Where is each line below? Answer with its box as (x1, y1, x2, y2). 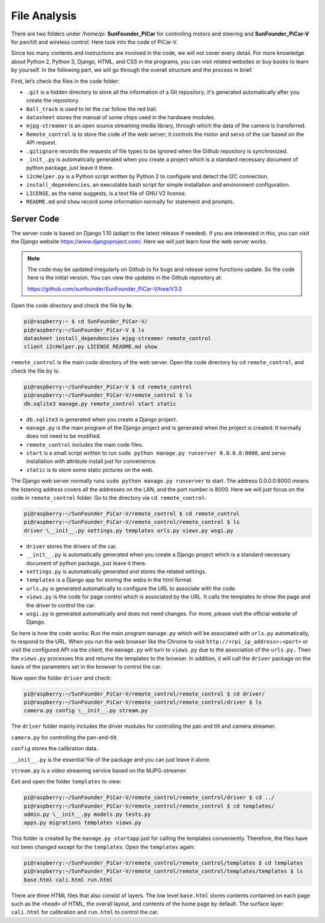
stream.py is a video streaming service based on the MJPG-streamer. (11, 766, 188, 774)
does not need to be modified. (26, 432, 102, 440)
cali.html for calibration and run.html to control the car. (11, 909, 159, 916)
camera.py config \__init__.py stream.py (23, 707, 148, 714)
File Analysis (11, 9, 77, 22)
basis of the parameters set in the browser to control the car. (11, 663, 162, 671)
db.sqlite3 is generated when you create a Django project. (26, 415, 178, 423)
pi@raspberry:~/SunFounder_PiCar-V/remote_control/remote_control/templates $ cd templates (23, 859, 303, 866)
